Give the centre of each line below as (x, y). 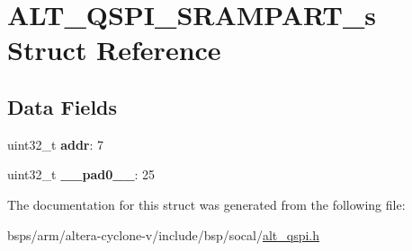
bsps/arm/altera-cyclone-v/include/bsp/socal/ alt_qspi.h (164, 234)
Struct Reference (114, 50)
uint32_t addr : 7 (56, 144)
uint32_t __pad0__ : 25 (81, 174)
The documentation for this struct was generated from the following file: (206, 204)
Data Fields (63, 106)
